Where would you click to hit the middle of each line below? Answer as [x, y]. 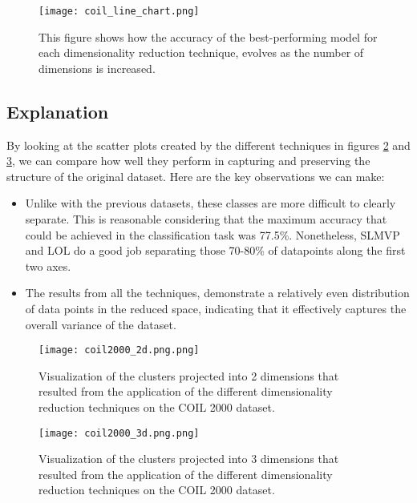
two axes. [48, 266]
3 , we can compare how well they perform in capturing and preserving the [188, 161]
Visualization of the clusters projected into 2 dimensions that [189, 375]
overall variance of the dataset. [101, 324]
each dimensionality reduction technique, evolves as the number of [201, 52]
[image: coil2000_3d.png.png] [119, 433]
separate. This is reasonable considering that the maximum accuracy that [206, 219]
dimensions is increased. [97, 68]
